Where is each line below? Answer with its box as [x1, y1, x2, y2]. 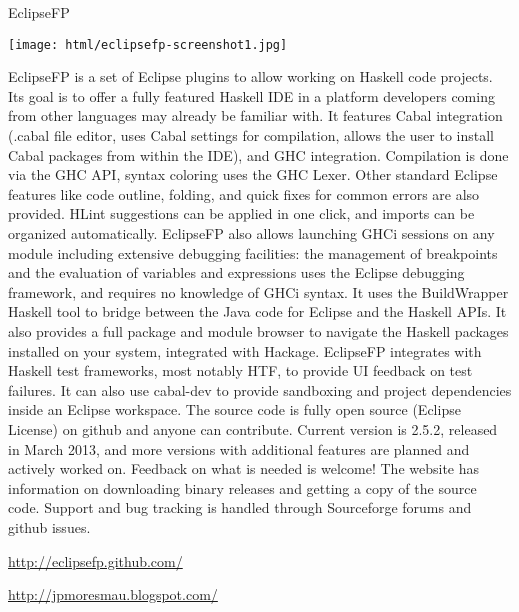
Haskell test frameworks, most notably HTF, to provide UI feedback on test [8, 360, 473, 381]
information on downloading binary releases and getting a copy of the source [8, 477, 477, 498]
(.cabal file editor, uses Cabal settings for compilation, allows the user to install [8, 125, 494, 146]
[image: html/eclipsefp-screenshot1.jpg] [8, 37, 288, 52]
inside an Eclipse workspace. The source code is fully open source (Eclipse [8, 399, 461, 420]
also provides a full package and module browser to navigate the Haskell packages [8, 320, 509, 341]
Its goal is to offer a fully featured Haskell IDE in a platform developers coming [8, 85, 495, 106]
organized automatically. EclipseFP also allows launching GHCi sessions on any [8, 223, 495, 243]
